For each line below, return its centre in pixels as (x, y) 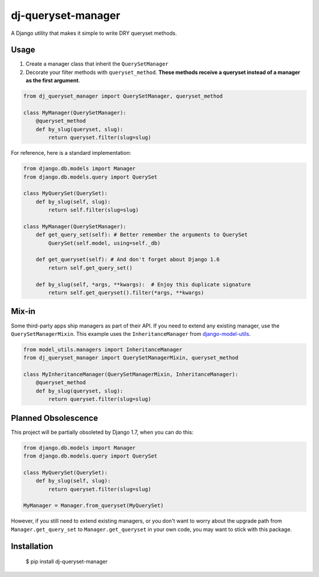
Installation (32, 546)
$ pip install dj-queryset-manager (67, 562)
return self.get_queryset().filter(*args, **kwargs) (126, 293)
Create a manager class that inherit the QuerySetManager (97, 64)
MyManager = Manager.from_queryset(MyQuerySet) (93, 506)
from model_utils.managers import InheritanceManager (103, 349)
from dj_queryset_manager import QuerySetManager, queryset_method (123, 96)
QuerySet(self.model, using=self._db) (104, 243)
